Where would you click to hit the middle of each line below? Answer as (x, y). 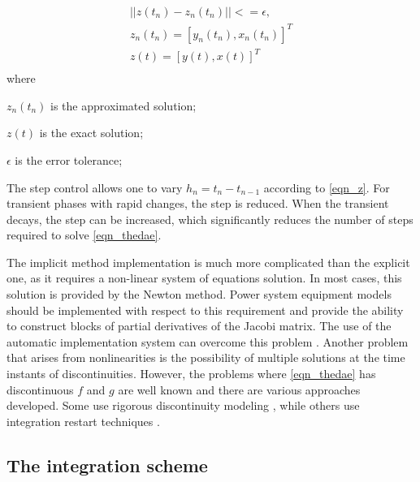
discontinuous (40, 389)
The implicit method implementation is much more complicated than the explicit (208, 262)
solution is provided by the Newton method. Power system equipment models (199, 294)
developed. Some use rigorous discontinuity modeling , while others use (183, 405)
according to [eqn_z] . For (327, 187)
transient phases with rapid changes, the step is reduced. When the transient (198, 203)
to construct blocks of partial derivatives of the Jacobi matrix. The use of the (199, 326)
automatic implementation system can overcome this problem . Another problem (208, 341)
